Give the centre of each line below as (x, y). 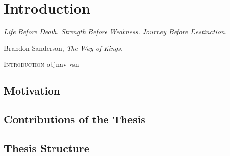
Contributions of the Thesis (75, 119)
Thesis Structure (47, 147)
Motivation (32, 90)
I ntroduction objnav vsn (42, 64)
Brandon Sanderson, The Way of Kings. (63, 48)
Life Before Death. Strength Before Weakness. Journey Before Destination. (115, 31)
